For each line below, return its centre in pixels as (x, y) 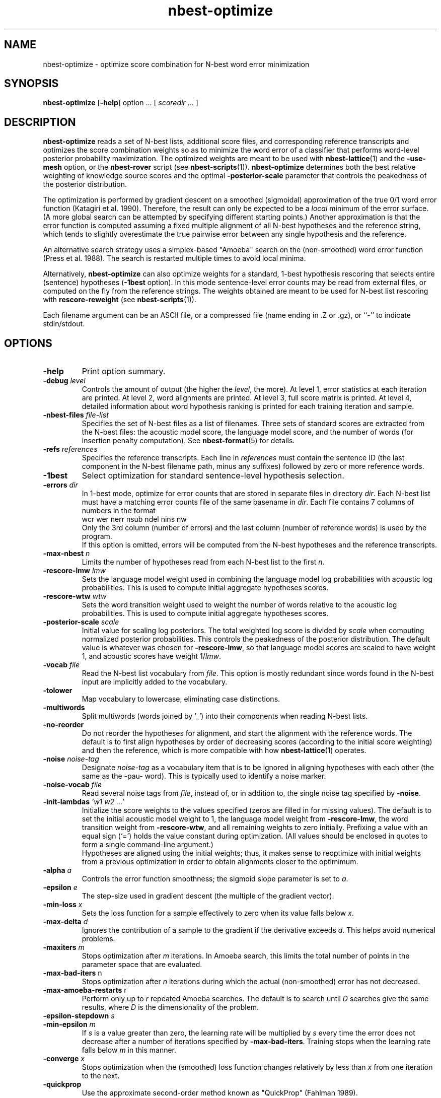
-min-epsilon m (69, 1024)
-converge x (64, 1059)
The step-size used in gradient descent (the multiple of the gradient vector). (208, 896)
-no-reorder (63, 725)
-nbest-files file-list (76, 415)
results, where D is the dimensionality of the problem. (170, 1007)
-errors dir (60, 485)
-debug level (64, 381)
